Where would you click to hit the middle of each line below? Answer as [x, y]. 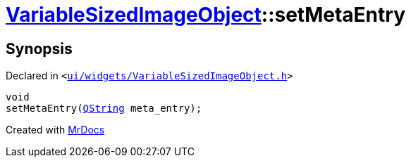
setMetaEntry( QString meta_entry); [104, 109]
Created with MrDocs [55, 130]
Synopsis [39, 48]
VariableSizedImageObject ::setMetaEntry [205, 15]
